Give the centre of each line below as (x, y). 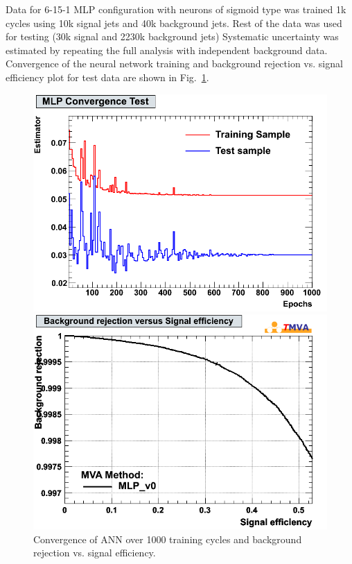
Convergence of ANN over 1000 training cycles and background (168, 539)
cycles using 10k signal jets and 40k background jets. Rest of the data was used (174, 23)
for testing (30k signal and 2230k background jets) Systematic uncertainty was (172, 36)
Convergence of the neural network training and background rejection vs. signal (174, 63)
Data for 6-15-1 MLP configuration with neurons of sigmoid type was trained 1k (176, 9)
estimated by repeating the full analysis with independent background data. (167, 50)
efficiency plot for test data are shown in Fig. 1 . (107, 77)
